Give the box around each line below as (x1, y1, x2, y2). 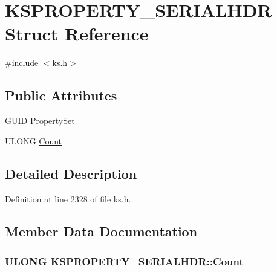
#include (5, 56, 39, 69)
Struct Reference (5, 21, 149, 46)
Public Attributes (5, 86, 117, 105)
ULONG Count (5, 134, 62, 147)
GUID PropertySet (5, 114, 75, 127)
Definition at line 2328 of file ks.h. (5, 192, 131, 205)
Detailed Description (5, 164, 137, 183)
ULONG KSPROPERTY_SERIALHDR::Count (5, 253, 244, 268)
